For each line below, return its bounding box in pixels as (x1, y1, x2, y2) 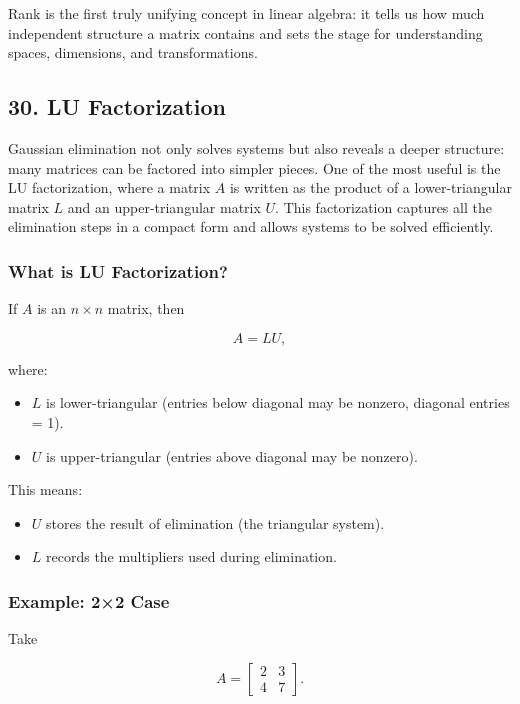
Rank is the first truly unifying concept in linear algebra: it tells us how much (8, 3, 485, 23)
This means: (8, 479, 83, 500)
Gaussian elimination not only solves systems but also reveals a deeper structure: (8, 137, 505, 158)
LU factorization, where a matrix (8, 177, 211, 198)
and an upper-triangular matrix (67, 196, 261, 217)
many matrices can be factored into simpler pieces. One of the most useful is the (8, 157, 501, 178)
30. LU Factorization (8, 91, 226, 122)
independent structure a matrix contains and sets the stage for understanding (8, 22, 483, 43)
